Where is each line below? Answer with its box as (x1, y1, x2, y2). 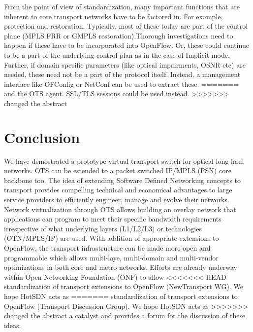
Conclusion (4, 127, 80, 147)
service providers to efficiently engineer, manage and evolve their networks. (4, 194, 229, 205)
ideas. (4, 320, 21, 330)
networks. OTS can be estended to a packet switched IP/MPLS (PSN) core (4, 165, 231, 176)
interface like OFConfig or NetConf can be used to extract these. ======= (4, 78, 239, 89)
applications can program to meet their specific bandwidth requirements (4, 214, 221, 224)
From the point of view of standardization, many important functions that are (4, 1, 240, 11)
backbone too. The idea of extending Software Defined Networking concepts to (4, 175, 241, 185)
